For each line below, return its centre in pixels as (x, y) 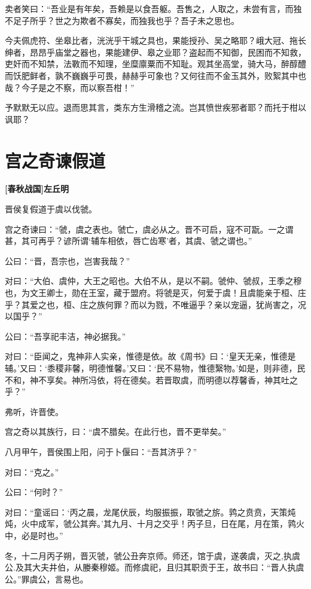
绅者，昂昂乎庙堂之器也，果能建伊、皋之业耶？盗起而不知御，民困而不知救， (155, 52)
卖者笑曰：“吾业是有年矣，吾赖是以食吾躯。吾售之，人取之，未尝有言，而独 (153, 8)
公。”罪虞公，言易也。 (47, 579)
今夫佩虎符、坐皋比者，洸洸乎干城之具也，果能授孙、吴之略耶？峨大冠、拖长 (155, 40)
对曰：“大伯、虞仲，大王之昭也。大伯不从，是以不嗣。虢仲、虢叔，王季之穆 (153, 281)
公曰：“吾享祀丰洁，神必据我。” (65, 336)
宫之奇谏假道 (55, 160)
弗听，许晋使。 (34, 411)
